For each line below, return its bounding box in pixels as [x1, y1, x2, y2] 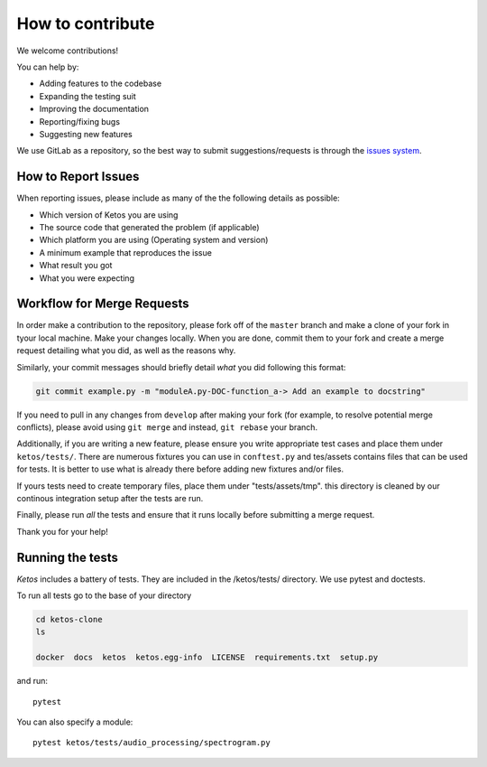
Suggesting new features [39, 128, 133, 139]
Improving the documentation [39, 104, 149, 115]
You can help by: [16, 61, 79, 72]
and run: [16, 676, 49, 687]
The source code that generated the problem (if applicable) [39, 221, 261, 232]
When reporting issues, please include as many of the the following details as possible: [16, 192, 340, 203]
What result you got [39, 260, 113, 271]
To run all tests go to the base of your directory [16, 590, 192, 601]
